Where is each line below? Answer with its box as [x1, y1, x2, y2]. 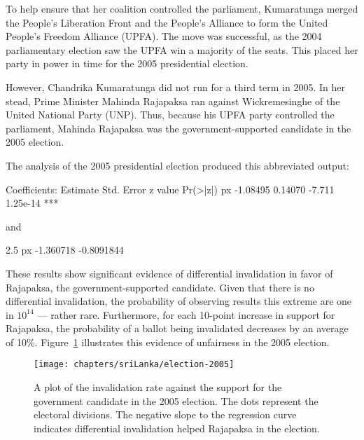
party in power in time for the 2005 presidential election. [6, 56, 248, 71]
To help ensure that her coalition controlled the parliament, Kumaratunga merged [6, 1, 358, 15]
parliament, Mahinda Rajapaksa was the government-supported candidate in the [6, 121, 351, 135]
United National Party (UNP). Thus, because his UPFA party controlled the [6, 107, 335, 122]
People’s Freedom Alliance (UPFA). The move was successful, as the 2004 [6, 29, 322, 43]
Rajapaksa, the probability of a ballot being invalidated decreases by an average [6, 321, 349, 336]
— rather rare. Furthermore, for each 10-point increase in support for [37, 307, 335, 322]
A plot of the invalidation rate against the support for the [34, 380, 282, 394]
